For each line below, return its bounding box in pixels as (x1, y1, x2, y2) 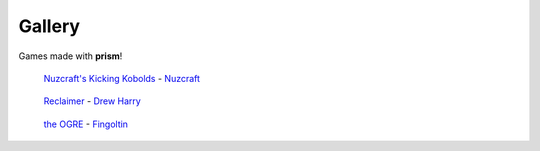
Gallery (18, 15, 80, 37)
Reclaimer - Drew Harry (43, 95, 142, 107)
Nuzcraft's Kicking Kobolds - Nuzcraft (43, 72, 200, 84)
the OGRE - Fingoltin (43, 118, 129, 130)
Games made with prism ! (18, 50, 123, 62)
